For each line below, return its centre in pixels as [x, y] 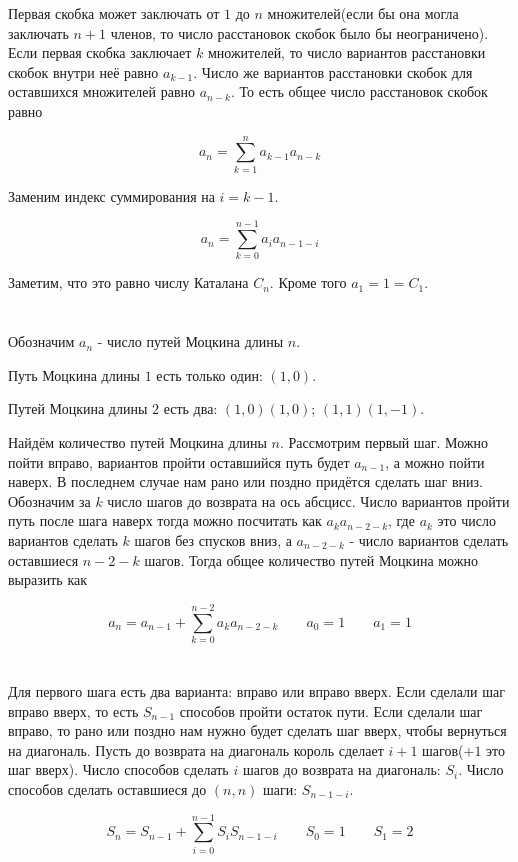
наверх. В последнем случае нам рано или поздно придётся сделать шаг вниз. [245, 481]
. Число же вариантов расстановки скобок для [333, 71]
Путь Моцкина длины [74, 374]
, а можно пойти [435, 461]
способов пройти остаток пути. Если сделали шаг [331, 710]
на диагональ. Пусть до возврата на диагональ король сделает [196, 749]
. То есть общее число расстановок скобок [359, 91]
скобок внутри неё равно [83, 71]
